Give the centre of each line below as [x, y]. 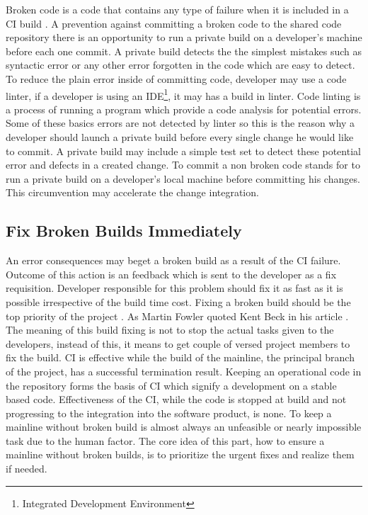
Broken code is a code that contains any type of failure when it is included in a [177, 9]
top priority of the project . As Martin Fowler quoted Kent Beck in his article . [177, 316]
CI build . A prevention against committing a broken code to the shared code [174, 23]
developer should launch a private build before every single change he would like [180, 137]
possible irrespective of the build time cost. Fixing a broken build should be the [178, 301]
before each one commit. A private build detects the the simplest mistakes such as [184, 51]
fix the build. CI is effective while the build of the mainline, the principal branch [180, 357]
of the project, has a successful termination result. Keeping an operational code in [184, 371]
